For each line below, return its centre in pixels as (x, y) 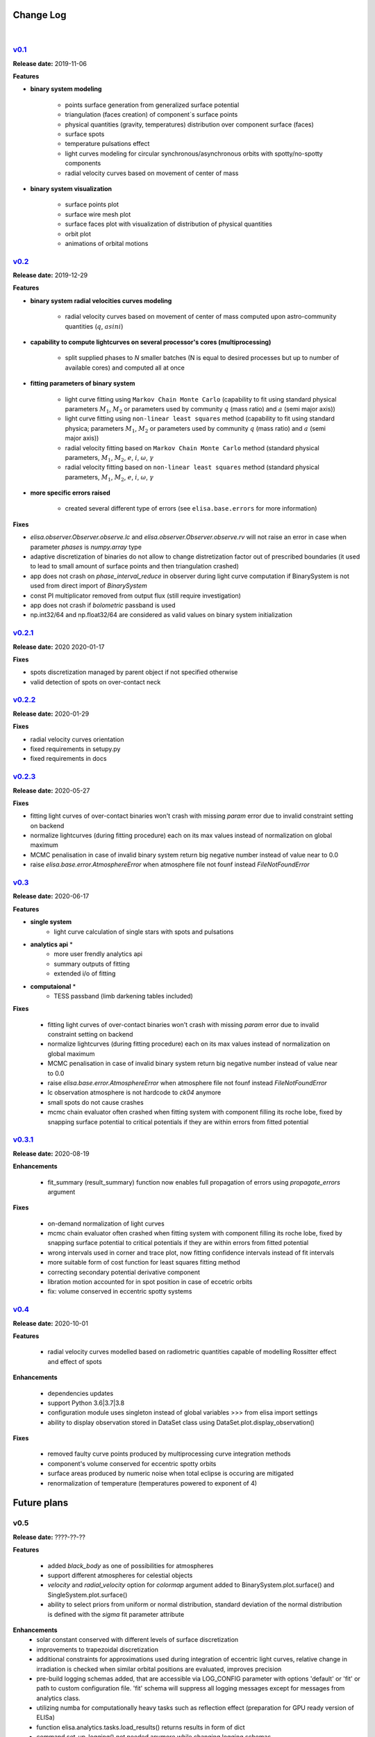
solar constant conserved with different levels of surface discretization (137, 1640)
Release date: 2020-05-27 (51, 790)
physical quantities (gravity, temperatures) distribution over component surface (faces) (189, 124)
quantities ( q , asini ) (94, 326)
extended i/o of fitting (85, 973)
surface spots (85, 134)
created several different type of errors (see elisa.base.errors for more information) (191, 509)
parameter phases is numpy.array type (86, 547)
